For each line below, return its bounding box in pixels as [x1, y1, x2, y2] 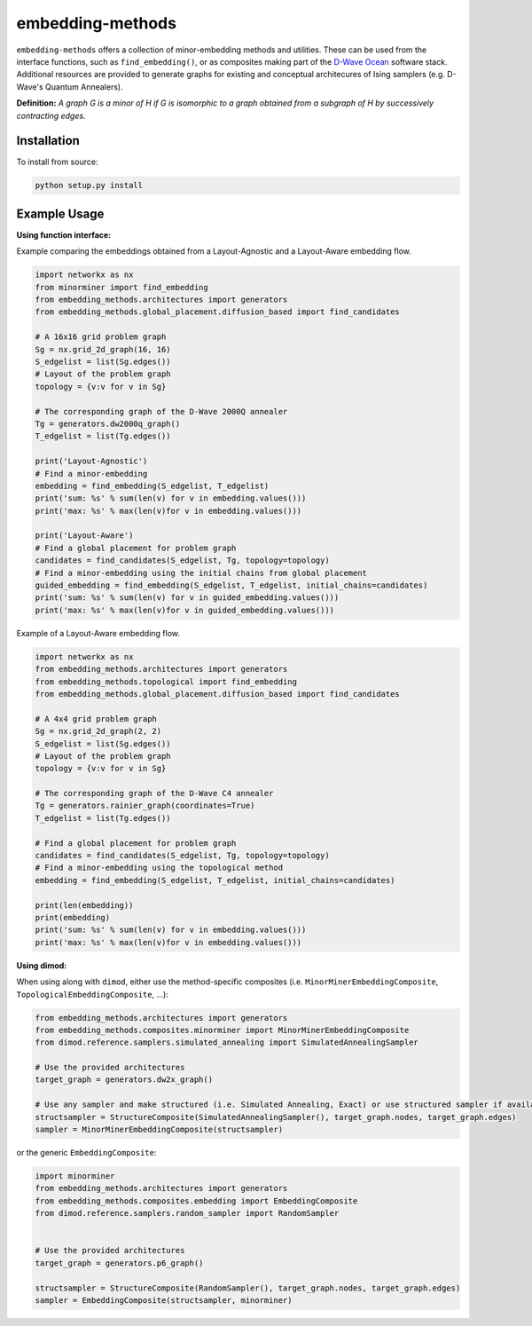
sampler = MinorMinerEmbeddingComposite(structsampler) [35, 1125, 284, 1135]
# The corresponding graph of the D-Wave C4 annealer [35, 788, 274, 799]
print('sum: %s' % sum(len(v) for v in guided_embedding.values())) [35, 593, 340, 603]
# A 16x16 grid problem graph [35, 332, 167, 342]
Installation [16, 133, 80, 148]
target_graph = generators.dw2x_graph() [35, 1075, 213, 1085]
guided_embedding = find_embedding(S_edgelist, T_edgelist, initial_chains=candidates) [35, 580, 428, 590]
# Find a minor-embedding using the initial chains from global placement [35, 568, 368, 578]
